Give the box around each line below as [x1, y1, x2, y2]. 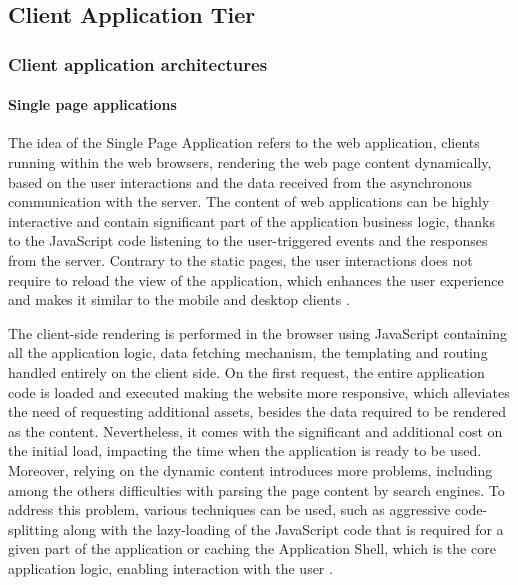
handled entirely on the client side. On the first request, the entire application [8, 361, 485, 382]
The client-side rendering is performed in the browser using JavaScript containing [8, 322, 507, 343]
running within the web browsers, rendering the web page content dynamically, [8, 152, 492, 173]
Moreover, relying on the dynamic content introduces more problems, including [8, 459, 493, 480]
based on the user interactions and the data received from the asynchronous [8, 171, 473, 192]
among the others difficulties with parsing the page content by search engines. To [8, 479, 505, 500]
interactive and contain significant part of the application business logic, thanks [8, 210, 496, 231]
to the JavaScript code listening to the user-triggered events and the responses [8, 230, 488, 251]
